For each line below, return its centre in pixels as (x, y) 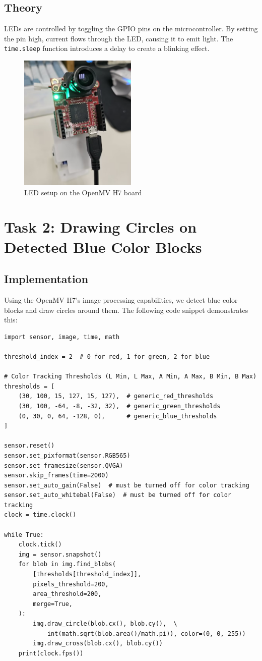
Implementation (46, 279)
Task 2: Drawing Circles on (101, 227)
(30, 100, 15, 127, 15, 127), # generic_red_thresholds (116, 396)
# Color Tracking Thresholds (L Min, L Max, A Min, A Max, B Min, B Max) (130, 377)
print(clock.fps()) (51, 653)
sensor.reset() (29, 446)
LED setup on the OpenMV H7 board (83, 192)
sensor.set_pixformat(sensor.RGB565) (67, 455)
